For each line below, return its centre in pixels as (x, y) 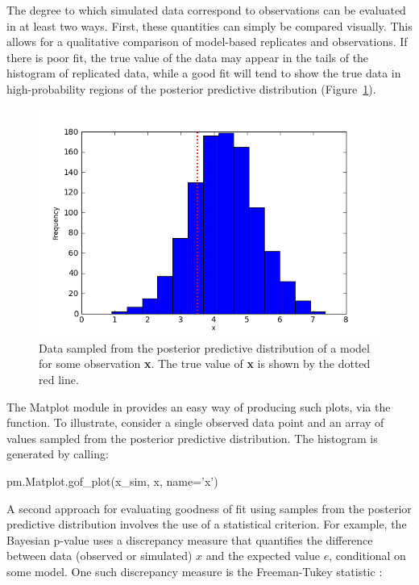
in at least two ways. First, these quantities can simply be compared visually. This (209, 25)
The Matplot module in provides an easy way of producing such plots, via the (199, 406)
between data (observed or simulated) (100, 556)
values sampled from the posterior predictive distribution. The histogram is (192, 438)
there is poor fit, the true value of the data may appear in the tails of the (188, 57)
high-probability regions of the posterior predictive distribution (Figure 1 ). (191, 88)
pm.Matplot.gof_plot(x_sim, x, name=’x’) (112, 481)
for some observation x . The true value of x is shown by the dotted (205, 364)
